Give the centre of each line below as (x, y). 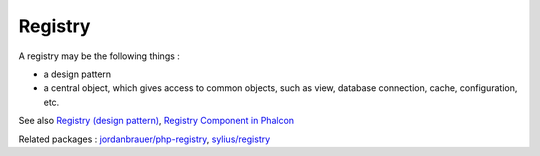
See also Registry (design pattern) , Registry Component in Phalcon (156, 121)
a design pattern (77, 74)
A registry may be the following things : (99, 56)
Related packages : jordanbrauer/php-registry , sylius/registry (144, 139)
